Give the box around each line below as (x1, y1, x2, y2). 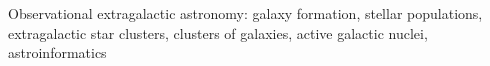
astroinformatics (8, 42, 107, 63)
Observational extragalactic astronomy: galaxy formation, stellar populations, (8, 3, 483, 23)
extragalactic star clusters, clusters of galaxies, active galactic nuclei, (8, 22, 428, 43)
